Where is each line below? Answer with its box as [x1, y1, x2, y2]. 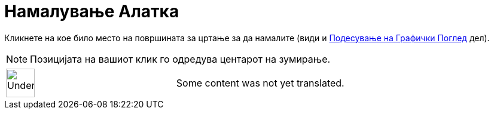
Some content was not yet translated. [176, 76, 344, 89]
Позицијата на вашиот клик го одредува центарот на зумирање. [30, 53, 331, 65]
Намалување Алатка [4, 1, 179, 21]
